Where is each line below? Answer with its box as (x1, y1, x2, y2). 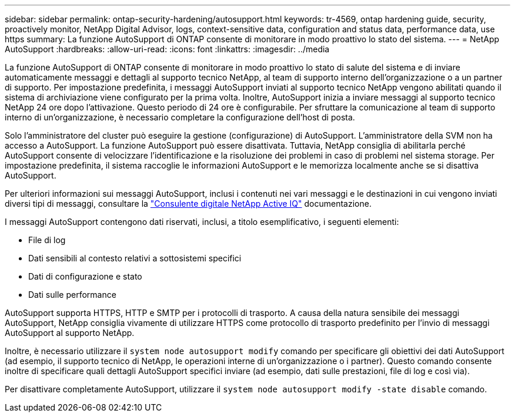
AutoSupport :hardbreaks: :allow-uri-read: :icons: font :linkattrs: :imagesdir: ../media (5, 44, 330, 54)
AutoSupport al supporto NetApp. (5, 328, 135, 338)
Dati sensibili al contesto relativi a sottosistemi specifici (28, 253, 242, 263)
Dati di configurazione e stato (28, 271, 142, 281)
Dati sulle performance (28, 290, 116, 300)
